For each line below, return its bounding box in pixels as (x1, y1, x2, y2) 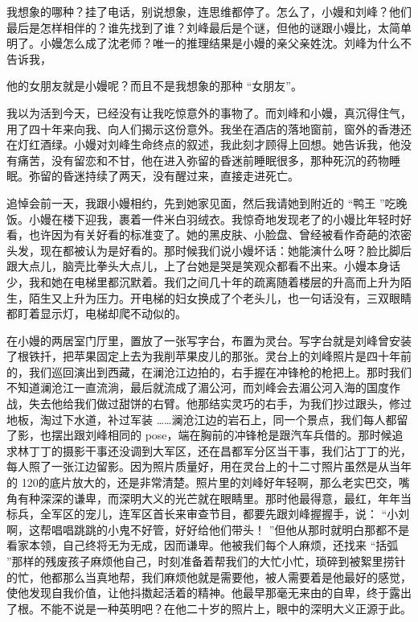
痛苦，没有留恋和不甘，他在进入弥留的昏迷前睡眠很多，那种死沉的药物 (17, 151, 389, 168)
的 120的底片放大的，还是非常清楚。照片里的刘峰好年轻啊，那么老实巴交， (6, 474, 399, 491)
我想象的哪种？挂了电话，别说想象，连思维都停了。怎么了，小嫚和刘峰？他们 (6, 3, 412, 19)
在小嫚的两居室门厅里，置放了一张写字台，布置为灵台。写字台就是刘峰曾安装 (6, 332, 412, 348)
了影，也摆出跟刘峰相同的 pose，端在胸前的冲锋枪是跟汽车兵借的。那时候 (6, 426, 392, 443)
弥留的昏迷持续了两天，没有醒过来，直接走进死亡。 (28, 167, 299, 184)
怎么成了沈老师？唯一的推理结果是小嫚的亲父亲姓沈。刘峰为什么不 (62, 35, 412, 51)
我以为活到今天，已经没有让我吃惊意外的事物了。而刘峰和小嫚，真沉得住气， (6, 104, 412, 121)
